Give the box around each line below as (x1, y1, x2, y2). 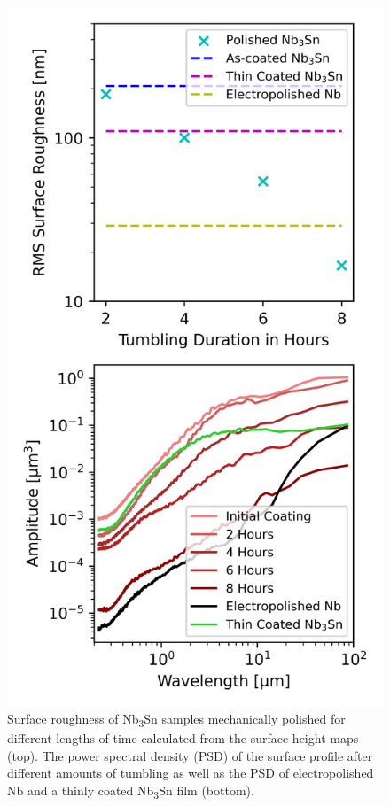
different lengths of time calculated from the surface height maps (7, 729, 359, 748)
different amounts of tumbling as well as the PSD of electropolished (7, 763, 374, 782)
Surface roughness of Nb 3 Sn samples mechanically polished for (7, 709, 346, 730)
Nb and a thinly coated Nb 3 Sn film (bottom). (7, 780, 254, 802)
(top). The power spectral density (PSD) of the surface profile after (7, 746, 373, 764)
